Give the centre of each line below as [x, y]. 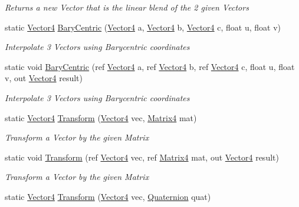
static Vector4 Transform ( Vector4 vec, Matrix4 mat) [101, 117]
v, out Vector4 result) [44, 78]
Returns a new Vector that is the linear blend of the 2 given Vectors [127, 7]
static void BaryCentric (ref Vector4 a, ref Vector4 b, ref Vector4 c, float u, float [150, 66]
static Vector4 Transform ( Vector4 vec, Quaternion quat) [108, 196]
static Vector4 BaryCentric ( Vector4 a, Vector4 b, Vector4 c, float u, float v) [143, 27]
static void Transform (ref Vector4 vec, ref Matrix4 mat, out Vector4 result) [142, 157]
